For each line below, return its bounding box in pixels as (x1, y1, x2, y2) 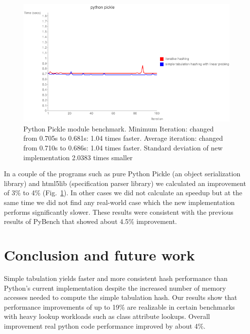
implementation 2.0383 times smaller (23, 152, 133, 162)
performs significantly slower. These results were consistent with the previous (4, 206, 233, 217)
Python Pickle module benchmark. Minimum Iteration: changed (23, 123, 214, 133)
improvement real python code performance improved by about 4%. (4, 320, 206, 331)
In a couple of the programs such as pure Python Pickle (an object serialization (4, 168, 241, 179)
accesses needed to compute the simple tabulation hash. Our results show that (4, 292, 237, 302)
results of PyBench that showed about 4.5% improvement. (4, 216, 177, 226)
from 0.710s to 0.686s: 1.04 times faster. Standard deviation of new (23, 143, 223, 153)
